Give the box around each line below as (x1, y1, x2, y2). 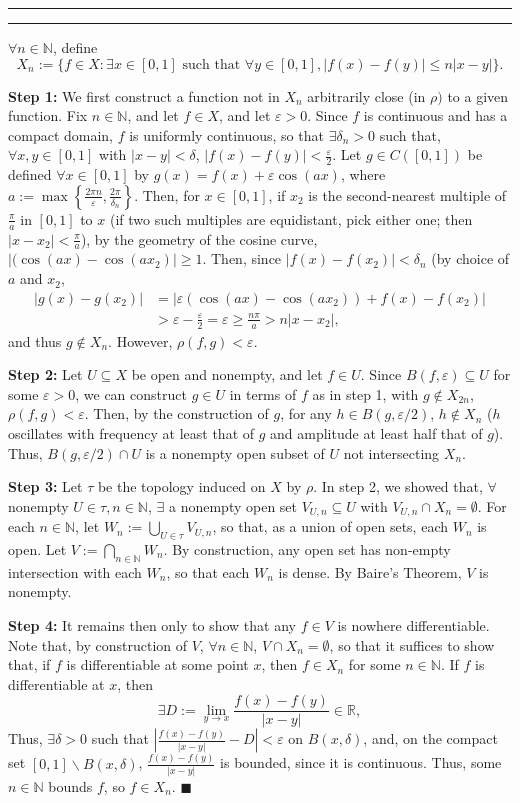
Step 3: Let (8, 476, 83, 497)
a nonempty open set (168, 495, 298, 516)
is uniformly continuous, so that (129, 124, 324, 145)
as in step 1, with (312, 383, 419, 404)
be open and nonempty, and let (131, 364, 323, 385)
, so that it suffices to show (329, 634, 495, 655)
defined (8, 164, 52, 185)
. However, (108, 330, 173, 351)
